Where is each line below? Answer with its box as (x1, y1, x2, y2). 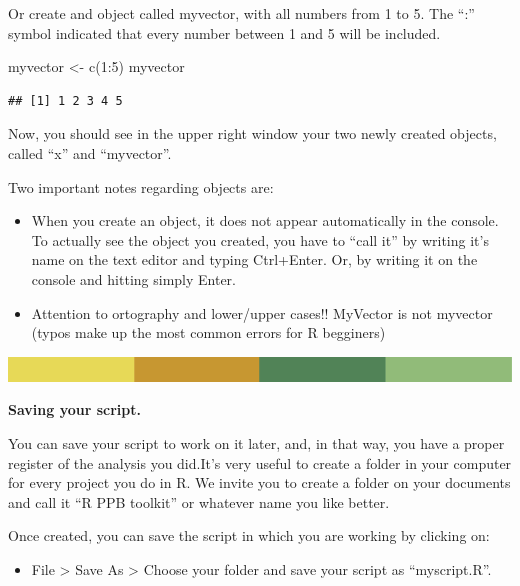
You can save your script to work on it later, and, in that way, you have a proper (8, 433, 505, 453)
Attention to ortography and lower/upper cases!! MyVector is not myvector (31, 302, 493, 323)
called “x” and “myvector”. (8, 142, 172, 163)
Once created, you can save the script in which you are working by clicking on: (8, 525, 490, 546)
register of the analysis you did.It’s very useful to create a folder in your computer (8, 452, 512, 473)
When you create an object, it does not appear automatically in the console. (31, 210, 499, 231)
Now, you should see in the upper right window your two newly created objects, (8, 123, 497, 144)
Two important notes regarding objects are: (8, 176, 274, 197)
